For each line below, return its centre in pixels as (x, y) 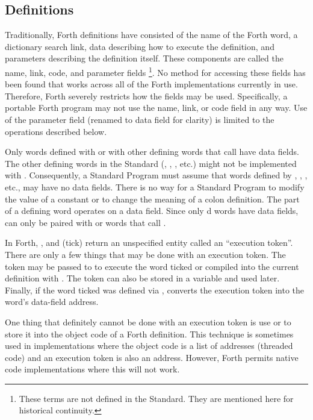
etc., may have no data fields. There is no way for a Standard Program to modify (155, 186)
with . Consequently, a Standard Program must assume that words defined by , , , (156, 175)
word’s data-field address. (52, 302)
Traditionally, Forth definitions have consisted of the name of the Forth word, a (151, 35)
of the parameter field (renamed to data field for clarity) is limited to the (140, 120)
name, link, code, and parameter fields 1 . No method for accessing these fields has (155, 71)
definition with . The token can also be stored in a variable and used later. (142, 278)
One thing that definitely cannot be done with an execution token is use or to (148, 321)
